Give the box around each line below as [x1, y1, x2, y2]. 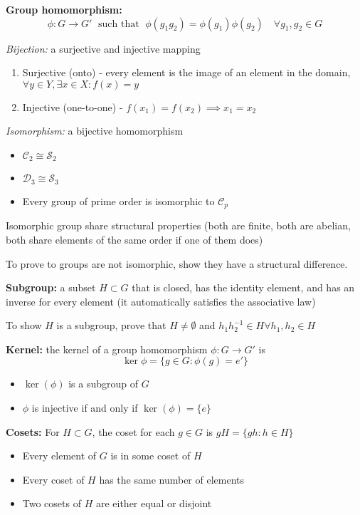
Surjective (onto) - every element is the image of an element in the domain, [22, 65, 351, 80]
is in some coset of [110, 448, 191, 463]
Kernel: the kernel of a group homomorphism [6, 341, 208, 356]
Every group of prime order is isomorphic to [22, 193, 215, 208]
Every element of [22, 448, 97, 463]
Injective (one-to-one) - [22, 99, 123, 114]
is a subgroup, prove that [56, 318, 166, 333]
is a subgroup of [68, 376, 138, 391]
